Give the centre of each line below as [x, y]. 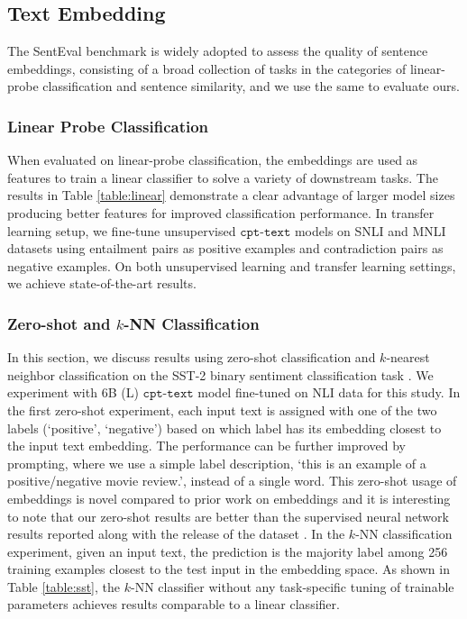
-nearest [408, 357]
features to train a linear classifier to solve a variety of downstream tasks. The [223, 177]
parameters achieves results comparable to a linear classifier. [174, 604]
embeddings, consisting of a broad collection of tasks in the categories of [207, 68]
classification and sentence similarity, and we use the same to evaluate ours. [251, 86]
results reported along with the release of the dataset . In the [176, 534]
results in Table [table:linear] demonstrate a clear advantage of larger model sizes [231, 195]
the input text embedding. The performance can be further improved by [207, 446]
